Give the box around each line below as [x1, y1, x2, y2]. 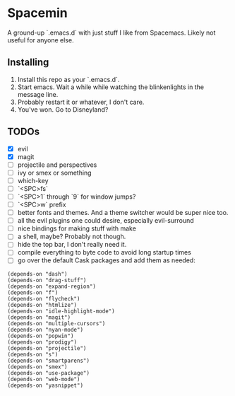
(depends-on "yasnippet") [7, 382, 83, 389]
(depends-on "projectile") [7, 344, 87, 351]
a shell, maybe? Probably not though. [17, 232, 126, 241]
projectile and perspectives [17, 161, 97, 169]
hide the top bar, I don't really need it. [17, 240, 127, 249]
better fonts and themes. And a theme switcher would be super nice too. [17, 209, 229, 217]
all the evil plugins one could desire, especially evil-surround [17, 216, 194, 225]
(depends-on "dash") [7, 270, 68, 277]
